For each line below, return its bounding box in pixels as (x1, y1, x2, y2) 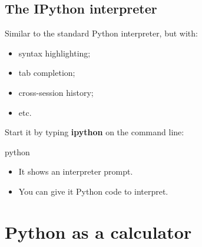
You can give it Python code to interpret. (18, 185, 168, 197)
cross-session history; (18, 86, 94, 98)
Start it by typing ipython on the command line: (5, 126, 184, 138)
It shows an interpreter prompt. (18, 165, 133, 178)
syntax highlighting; (18, 46, 91, 59)
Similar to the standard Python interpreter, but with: (5, 27, 198, 39)
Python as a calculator (5, 219, 192, 243)
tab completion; (18, 66, 75, 79)
